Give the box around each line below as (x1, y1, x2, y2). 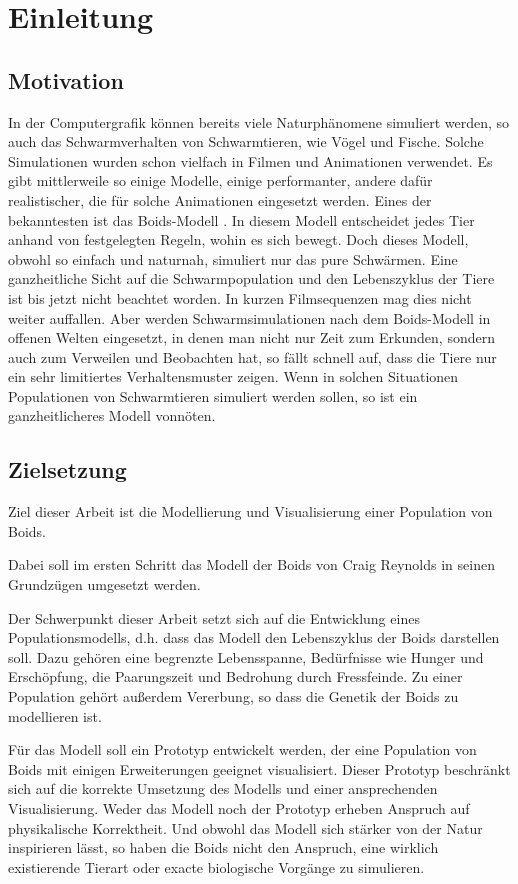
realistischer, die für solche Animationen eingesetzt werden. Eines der (8, 189, 432, 210)
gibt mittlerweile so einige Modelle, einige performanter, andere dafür (8, 170, 433, 191)
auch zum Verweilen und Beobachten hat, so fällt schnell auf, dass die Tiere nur (8, 346, 497, 367)
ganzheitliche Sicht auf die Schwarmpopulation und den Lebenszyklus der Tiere (8, 268, 495, 289)
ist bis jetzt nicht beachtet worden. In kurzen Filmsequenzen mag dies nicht (8, 287, 472, 308)
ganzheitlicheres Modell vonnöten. (8, 405, 216, 426)
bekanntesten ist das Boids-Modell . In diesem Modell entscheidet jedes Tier (8, 209, 475, 230)
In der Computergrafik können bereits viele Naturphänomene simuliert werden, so (8, 111, 510, 132)
